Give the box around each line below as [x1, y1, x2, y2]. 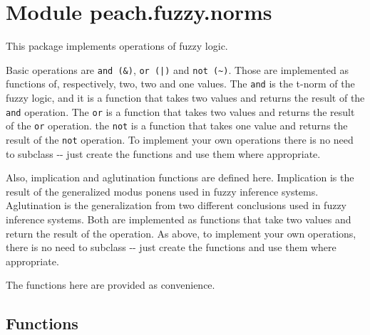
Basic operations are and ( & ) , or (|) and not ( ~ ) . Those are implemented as [6, 62, 349, 77]
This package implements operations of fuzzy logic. [6, 38, 228, 53]
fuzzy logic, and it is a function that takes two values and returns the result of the [6, 90, 365, 105]
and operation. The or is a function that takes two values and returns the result [6, 104, 355, 119]
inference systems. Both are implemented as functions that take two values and [6, 211, 351, 226]
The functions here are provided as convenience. [6, 277, 215, 292]
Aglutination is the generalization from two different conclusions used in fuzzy [6, 198, 346, 213]
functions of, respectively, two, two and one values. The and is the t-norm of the [6, 76, 355, 91]
